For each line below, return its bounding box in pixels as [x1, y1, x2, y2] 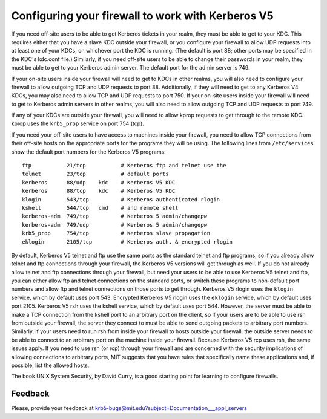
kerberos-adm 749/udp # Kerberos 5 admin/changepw [22, 221, 207, 228]
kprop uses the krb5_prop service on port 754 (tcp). [11, 120, 145, 127]
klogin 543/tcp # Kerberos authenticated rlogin [22, 196, 220, 203]
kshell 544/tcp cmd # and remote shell [22, 204, 179, 211]
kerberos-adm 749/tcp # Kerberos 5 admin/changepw [22, 213, 207, 220]
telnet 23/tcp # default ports [22, 171, 169, 178]
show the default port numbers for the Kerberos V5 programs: [11, 148, 166, 155]
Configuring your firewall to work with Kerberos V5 [11, 9, 274, 22]
